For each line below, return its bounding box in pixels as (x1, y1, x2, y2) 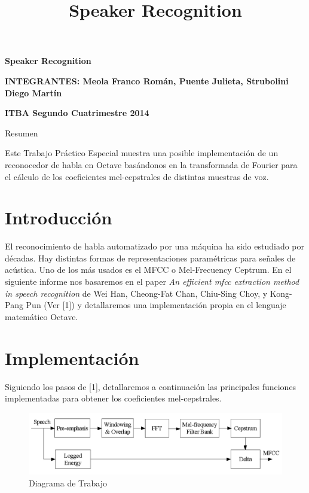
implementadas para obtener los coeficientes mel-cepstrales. (5, 392, 222, 404)
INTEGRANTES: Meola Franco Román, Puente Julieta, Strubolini (5, 74, 289, 87)
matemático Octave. (5, 310, 78, 322)
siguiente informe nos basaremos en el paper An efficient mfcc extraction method (5, 275, 299, 288)
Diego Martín (5, 86, 62, 99)
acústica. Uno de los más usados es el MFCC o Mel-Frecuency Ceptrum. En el (5, 263, 292, 276)
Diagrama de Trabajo (29, 476, 107, 489)
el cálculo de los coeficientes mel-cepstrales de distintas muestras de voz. (5, 170, 269, 182)
